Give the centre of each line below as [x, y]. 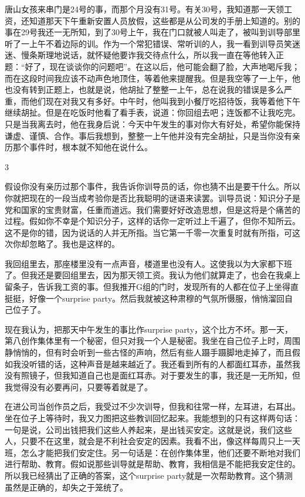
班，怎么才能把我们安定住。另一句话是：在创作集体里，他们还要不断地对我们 [152, 452]
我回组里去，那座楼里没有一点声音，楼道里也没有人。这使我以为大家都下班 [148, 263]
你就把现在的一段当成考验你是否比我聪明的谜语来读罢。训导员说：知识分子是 [152, 197]
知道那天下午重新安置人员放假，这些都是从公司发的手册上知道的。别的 [165, 20]
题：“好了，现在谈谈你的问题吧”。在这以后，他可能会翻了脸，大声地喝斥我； [152, 66]
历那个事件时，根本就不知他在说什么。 [79, 147]
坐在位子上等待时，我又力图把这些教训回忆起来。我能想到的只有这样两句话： [152, 418]
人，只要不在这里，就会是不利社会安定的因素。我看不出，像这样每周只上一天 [152, 441]
